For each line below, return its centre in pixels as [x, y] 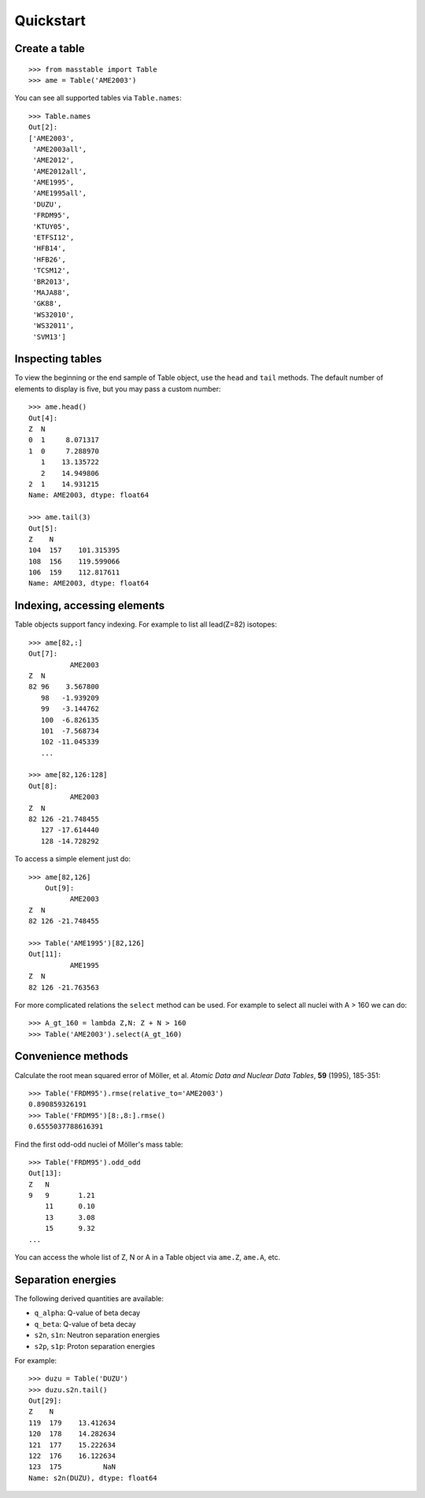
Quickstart [50, 20]
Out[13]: [45, 1173]
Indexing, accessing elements [90, 606]
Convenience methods [72, 1056]
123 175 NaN [72, 1467]
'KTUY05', [52, 226]
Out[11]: [45, 954]
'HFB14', [49, 249]
